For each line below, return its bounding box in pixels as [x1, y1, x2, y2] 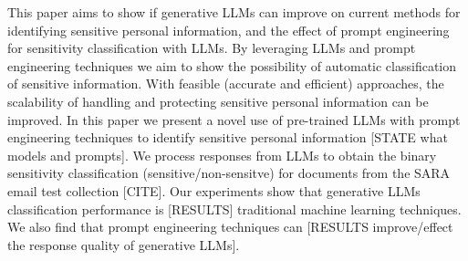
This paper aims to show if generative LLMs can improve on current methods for [7, 3, 461, 21]
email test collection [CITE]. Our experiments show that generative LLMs [7, 181, 421, 200]
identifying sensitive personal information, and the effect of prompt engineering [7, 20, 450, 39]
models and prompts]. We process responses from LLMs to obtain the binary [7, 145, 437, 164]
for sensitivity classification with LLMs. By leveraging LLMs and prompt [7, 38, 416, 57]
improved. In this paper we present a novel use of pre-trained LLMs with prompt [7, 110, 461, 129]
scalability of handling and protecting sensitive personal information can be [7, 91, 429, 110]
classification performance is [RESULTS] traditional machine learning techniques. [7, 199, 462, 218]
